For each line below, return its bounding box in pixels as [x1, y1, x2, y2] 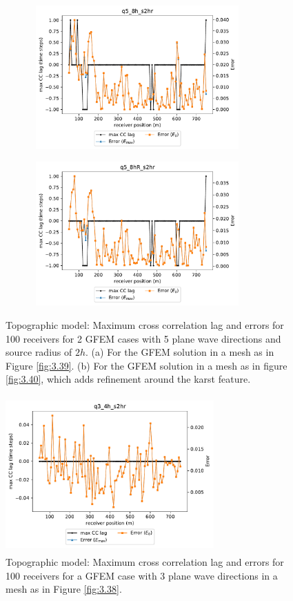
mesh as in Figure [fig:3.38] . [6, 582, 122, 596]
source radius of [6, 345, 72, 359]
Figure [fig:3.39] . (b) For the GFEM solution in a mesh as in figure [6, 358, 287, 372]
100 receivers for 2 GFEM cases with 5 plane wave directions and [6, 331, 281, 345]
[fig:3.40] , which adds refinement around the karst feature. [6, 372, 251, 386]
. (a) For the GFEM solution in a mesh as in [85, 345, 274, 359]
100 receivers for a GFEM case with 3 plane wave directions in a [6, 568, 278, 582]
